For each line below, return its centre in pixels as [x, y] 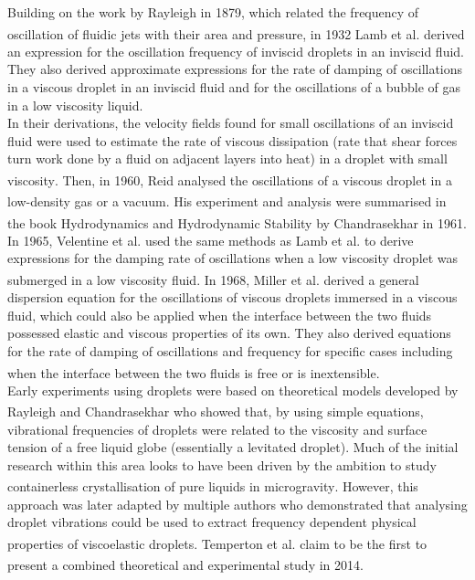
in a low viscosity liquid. [75, 105]
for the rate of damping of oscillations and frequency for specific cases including [230, 350]
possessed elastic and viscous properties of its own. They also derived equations [229, 333]
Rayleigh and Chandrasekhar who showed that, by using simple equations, [216, 411]
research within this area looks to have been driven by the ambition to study [222, 464]
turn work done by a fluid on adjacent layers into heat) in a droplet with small [227, 158]
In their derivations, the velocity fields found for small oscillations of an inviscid [231, 123]
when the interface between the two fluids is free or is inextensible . [194, 372]
